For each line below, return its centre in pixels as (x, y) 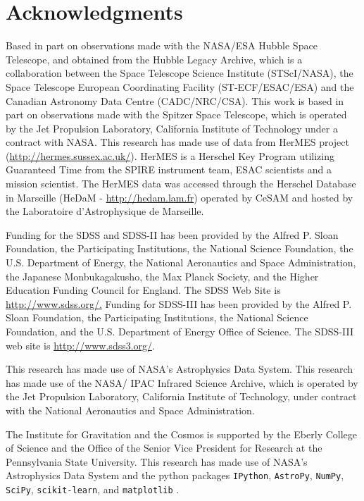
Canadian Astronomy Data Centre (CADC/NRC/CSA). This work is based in (175, 100)
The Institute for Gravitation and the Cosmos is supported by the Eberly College (182, 434)
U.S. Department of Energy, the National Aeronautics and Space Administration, (181, 262)
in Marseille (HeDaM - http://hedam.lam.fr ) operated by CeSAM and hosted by (180, 197)
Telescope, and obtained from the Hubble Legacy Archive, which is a (154, 59)
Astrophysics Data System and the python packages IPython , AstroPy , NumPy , (175, 475)
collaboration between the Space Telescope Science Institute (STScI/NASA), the (180, 73)
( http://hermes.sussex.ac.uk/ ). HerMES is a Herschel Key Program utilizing (170, 155)
